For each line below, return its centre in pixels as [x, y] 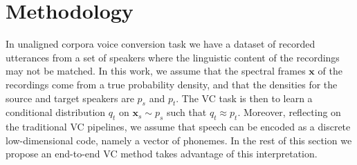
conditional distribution [56, 112]
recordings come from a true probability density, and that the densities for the [172, 84]
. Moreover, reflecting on [289, 112]
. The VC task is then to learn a [244, 98]
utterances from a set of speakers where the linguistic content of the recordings [173, 57]
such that [186, 112]
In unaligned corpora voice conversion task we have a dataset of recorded [161, 44]
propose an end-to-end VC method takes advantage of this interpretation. [162, 154]
